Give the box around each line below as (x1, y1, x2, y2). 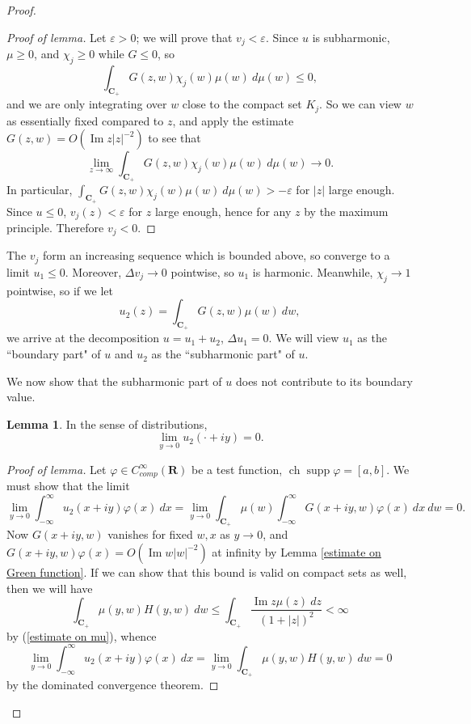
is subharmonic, (312, 28, 390, 45)
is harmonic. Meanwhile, (252, 263, 373, 280)
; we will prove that (136, 28, 233, 45)
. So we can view (319, 95, 402, 112)
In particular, (6, 181, 73, 198)
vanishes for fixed (107, 526, 193, 543)
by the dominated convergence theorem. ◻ (6, 676, 219, 693)
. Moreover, (65, 263, 122, 280)
